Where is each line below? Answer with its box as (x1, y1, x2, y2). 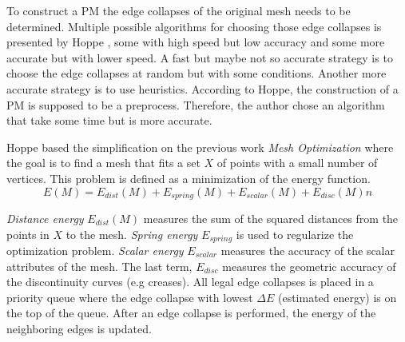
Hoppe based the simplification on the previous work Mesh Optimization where (6, 138, 394, 155)
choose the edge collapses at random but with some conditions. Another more (6, 65, 387, 82)
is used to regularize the (236, 225, 354, 242)
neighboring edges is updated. (6, 320, 152, 336)
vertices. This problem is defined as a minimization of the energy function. (6, 169, 371, 186)
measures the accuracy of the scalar (220, 242, 395, 259)
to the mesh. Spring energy (66, 225, 198, 242)
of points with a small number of (216, 154, 378, 171)
